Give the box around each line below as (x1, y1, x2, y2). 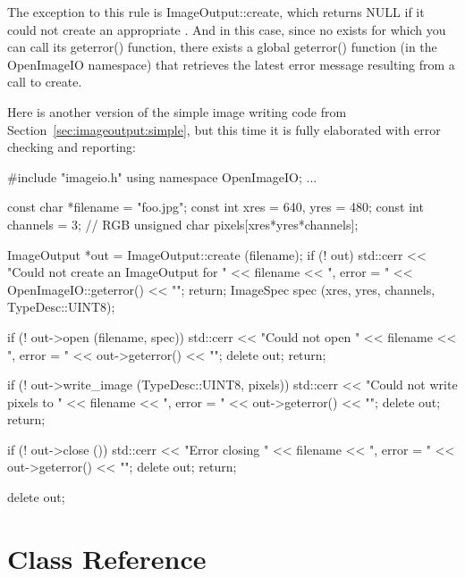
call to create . (7, 72, 82, 91)
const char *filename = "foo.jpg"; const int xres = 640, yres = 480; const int (7, 197, 424, 216)
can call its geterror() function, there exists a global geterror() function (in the (7, 38, 437, 56)
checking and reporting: (7, 138, 136, 156)
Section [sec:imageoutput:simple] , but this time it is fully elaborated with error (7, 120, 441, 138)
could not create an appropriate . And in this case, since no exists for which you (7, 20, 446, 38)
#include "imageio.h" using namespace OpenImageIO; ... (7, 167, 317, 186)
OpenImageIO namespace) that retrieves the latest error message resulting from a (7, 54, 455, 73)
